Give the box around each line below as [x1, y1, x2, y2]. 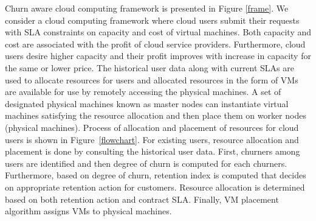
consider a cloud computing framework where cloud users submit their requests [5, 13, 300, 26]
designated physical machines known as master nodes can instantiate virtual [5, 97, 289, 110]
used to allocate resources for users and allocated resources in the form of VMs [5, 73, 298, 86]
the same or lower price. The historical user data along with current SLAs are [5, 61, 294, 74]
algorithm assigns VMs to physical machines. [5, 205, 172, 217]
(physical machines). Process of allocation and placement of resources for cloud [5, 121, 299, 133]
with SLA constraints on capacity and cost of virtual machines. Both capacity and [5, 26, 311, 38]
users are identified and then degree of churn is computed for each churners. [5, 156, 287, 169]
